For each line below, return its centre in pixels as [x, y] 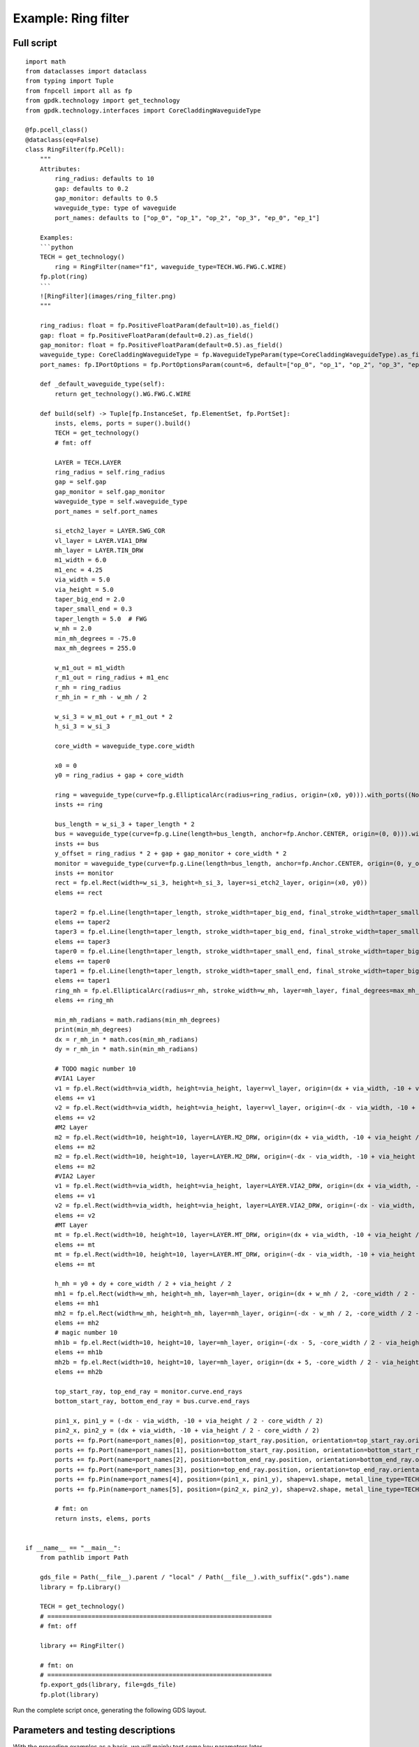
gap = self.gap [81, 482]
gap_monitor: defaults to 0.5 [106, 198]
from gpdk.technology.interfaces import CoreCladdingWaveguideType [143, 110]
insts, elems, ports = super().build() [123, 423]
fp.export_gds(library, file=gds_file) [108, 1685]
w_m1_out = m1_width [90, 668]
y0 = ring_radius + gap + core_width [119, 775]
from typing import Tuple [70, 81]
